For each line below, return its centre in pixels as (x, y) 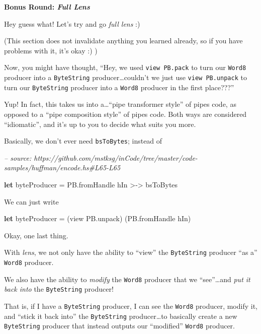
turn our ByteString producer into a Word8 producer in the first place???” (119, 87)
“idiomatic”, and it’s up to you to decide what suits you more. (100, 124)
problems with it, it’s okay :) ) (51, 50)
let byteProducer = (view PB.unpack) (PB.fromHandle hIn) (98, 218)
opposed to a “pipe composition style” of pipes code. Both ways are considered (125, 114)
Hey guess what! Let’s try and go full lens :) (72, 23)
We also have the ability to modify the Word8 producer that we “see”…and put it (127, 279)
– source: (18, 157)
